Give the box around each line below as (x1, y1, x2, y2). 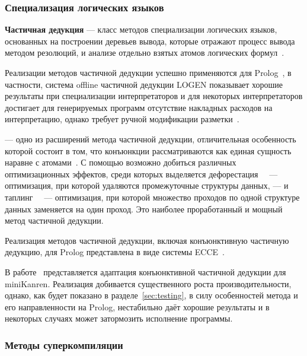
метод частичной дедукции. (5, 214, 104, 227)
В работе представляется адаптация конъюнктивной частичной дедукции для (5, 265, 286, 278)
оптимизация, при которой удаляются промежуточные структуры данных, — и (5, 179, 289, 192)
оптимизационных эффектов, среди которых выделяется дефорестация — (5, 167, 278, 180)
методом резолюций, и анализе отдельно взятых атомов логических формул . (5, 46, 284, 59)
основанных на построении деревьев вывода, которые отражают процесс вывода (5, 34, 295, 47)
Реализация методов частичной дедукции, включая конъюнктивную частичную (5, 234, 289, 246)
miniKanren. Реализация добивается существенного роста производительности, (5, 277, 292, 290)
